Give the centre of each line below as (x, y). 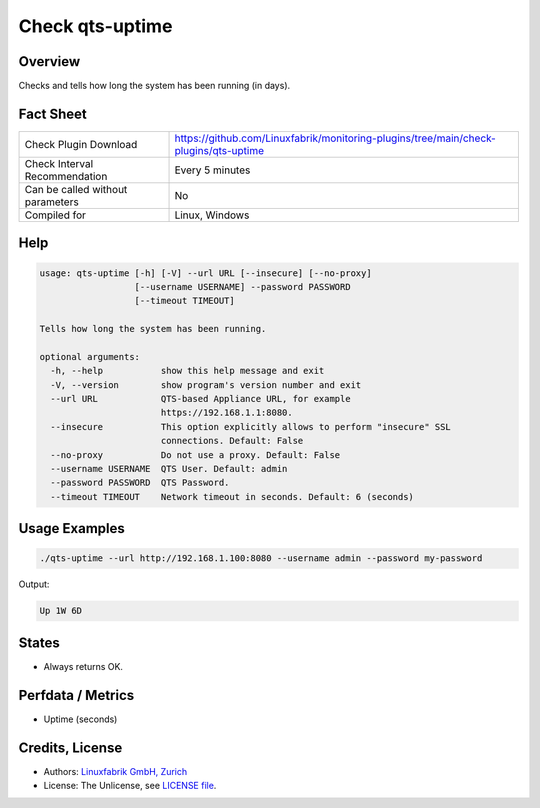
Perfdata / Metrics (76, 695)
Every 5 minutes (212, 170)
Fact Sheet (52, 113)
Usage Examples (71, 528)
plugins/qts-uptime (219, 150)
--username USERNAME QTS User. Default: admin (169, 469)
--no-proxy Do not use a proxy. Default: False (195, 454)
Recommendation (66, 176)
